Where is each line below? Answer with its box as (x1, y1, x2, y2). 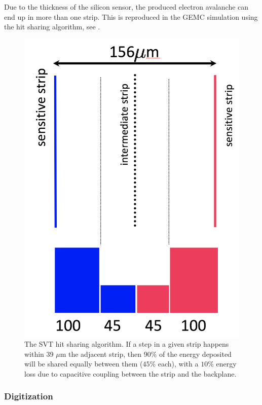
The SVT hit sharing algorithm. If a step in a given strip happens (24, 339, 229, 349)
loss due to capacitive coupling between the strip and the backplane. (24, 368, 237, 379)
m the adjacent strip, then (60, 348, 142, 359)
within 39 (24, 348, 54, 359)
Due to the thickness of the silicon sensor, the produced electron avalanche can (4, 2, 249, 12)
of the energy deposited (159, 348, 232, 359)
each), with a (158, 358, 199, 369)
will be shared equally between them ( (24, 358, 143, 369)
